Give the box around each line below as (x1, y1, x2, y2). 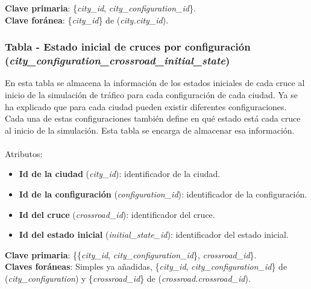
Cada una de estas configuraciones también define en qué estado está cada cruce (5, 112, 301, 125)
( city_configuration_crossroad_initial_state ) (5, 53, 230, 68)
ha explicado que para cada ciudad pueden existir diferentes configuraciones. (5, 100, 287, 113)
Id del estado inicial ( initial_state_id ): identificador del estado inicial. (19, 228, 289, 241)
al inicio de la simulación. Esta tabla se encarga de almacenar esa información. (5, 123, 295, 136)
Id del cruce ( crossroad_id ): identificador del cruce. (19, 208, 215, 220)
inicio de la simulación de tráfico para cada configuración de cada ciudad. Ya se (5, 88, 298, 101)
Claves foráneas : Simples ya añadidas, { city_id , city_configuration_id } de (5, 260, 287, 273)
